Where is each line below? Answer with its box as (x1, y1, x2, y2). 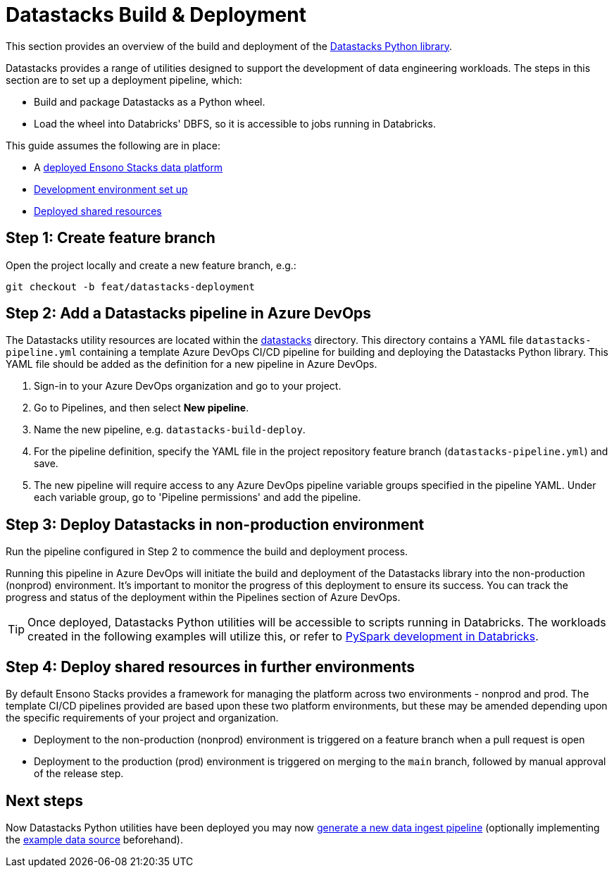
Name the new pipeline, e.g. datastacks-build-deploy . (34, 423, 306, 436)
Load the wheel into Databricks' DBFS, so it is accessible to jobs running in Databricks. (34, 117, 437, 130)
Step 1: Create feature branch (6, 229, 215, 247)
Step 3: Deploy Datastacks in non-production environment (6, 515, 425, 533)
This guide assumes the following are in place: (6, 139, 220, 151)
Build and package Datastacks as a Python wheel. (34, 95, 265, 108)
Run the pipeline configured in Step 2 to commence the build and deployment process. (6, 545, 408, 558)
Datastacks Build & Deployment (6, 3, 306, 27)
